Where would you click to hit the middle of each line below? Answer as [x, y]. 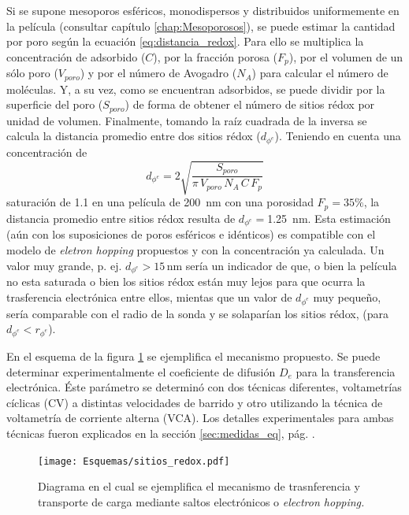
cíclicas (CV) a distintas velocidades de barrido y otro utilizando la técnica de [195, 402]
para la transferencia [346, 371]
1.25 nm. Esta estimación [329, 218]
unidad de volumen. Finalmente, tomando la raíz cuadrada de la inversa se [187, 120]
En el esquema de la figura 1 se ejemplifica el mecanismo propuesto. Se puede [193, 356]
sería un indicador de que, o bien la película [291, 265]
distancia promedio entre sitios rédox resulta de [121, 218]
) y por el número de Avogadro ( [158, 73]
